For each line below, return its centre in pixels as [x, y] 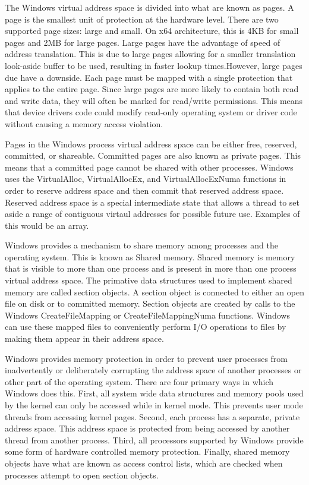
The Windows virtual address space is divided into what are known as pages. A [149, 7]
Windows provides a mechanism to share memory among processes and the [141, 245]
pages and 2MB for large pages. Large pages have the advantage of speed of [143, 42]
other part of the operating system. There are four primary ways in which [139, 381]
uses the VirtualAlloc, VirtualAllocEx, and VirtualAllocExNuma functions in [146, 179]
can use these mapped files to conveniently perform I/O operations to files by [146, 327]
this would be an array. [47, 225]
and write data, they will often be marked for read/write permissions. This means [154, 100]
